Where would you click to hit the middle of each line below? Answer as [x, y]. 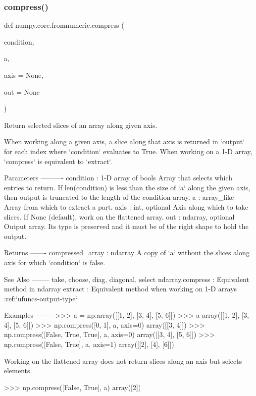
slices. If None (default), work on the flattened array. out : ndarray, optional [119, 216]
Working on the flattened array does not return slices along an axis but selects [123, 361]
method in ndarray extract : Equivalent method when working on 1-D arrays [121, 289]
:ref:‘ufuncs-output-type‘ [41, 298]
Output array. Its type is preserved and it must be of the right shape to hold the [126, 226]
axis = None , [24, 75]
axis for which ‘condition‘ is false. [55, 262]
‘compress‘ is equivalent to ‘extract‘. [58, 161]
